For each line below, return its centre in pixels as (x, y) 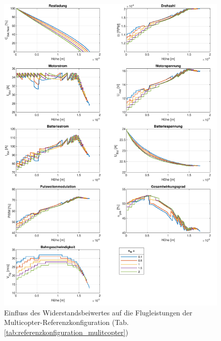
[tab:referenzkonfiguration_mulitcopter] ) (66, 332)
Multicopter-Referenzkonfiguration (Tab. (67, 322)
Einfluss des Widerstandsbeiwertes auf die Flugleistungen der (98, 312)
